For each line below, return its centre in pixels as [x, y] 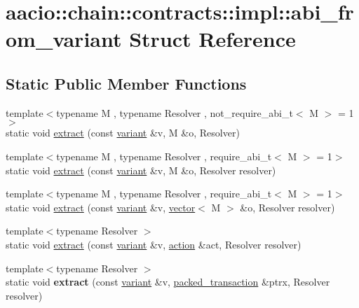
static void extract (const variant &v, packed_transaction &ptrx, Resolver [168, 282]
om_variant [64, 39]
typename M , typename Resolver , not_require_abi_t [175, 112]
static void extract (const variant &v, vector [101, 207]
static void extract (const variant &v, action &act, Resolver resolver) [154, 244]
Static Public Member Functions [126, 83]
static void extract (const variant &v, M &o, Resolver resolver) [141, 170]
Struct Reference [212, 39]
